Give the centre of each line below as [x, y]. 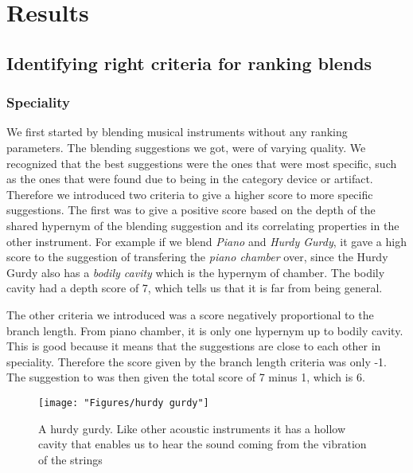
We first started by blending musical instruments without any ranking [177, 132]
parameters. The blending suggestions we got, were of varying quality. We [186, 147]
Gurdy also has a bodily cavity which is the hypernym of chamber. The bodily [196, 272]
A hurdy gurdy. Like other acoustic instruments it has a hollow [192, 428]
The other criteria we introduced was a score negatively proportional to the [190, 314]
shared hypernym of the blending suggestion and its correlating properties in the [203, 225]
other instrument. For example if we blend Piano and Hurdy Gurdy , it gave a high [206, 241]
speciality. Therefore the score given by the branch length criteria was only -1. [197, 361]
